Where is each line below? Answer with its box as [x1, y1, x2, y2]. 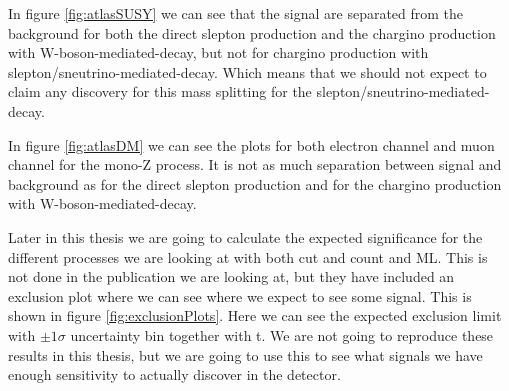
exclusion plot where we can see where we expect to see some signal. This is [8, 285, 472, 306]
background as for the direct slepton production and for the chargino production [8, 173, 502, 194]
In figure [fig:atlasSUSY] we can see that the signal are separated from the [8, 3, 464, 23]
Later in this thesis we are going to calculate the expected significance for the [8, 226, 483, 247]
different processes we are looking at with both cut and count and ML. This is [8, 246, 488, 267]
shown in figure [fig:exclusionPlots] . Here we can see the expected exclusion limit [8, 305, 502, 326]
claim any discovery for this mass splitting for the [8, 81, 312, 102]
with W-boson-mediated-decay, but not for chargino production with [8, 42, 429, 63]
